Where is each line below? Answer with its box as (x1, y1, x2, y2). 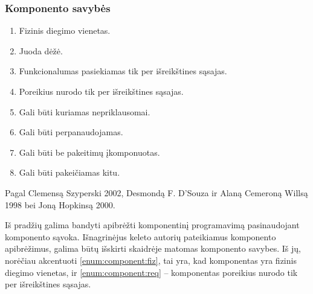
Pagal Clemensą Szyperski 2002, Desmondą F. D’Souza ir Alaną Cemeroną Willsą (5, 186, 308, 199)
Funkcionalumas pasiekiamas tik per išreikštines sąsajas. (19, 65, 227, 77)
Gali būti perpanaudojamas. (19, 126, 123, 138)
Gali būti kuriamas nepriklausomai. (19, 105, 150, 118)
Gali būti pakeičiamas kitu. (19, 166, 120, 179)
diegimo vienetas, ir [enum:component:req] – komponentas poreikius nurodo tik (5, 266, 298, 278)
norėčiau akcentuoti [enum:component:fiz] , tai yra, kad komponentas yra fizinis (5, 254, 297, 266)
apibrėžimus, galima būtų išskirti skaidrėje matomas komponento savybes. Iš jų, (5, 242, 301, 255)
